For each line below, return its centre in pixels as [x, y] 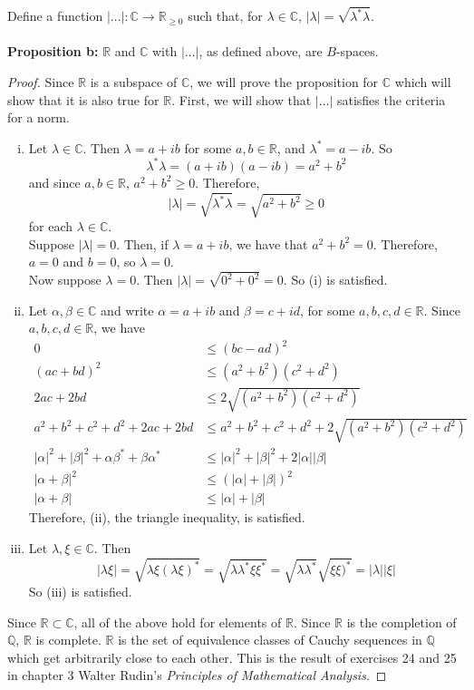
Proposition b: [53, 51]
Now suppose [65, 280]
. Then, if [142, 243]
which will [423, 82]
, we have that [268, 243]
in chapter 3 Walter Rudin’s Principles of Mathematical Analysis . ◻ [197, 675]
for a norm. [39, 117]
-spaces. [357, 51]
